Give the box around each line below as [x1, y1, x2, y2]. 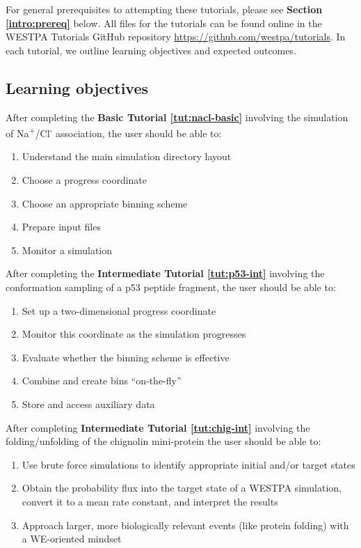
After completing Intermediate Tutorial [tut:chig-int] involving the [6, 420, 310, 435]
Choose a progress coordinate [22, 173, 147, 187]
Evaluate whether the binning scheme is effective [22, 350, 230, 364]
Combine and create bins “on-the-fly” [22, 373, 182, 388]
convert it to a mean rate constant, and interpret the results [22, 494, 278, 508]
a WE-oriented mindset [22, 531, 122, 546]
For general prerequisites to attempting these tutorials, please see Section [6, 2, 323, 16]
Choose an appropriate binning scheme [22, 196, 188, 210]
